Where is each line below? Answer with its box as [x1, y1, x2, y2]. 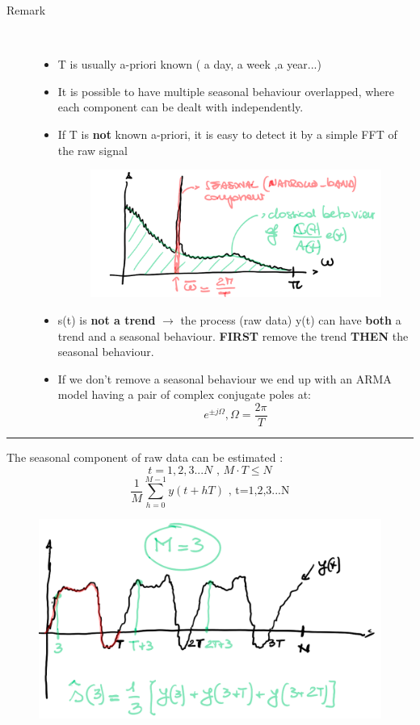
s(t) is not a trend [57, 312, 156, 329]
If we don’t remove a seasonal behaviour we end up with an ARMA [57, 370, 392, 387]
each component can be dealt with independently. [57, 98, 304, 115]
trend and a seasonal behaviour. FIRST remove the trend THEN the [57, 327, 409, 344]
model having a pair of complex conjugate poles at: [57, 386, 311, 403]
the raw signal [57, 141, 128, 158]
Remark [6, 2, 46, 18]
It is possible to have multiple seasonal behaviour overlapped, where [57, 82, 395, 99]
